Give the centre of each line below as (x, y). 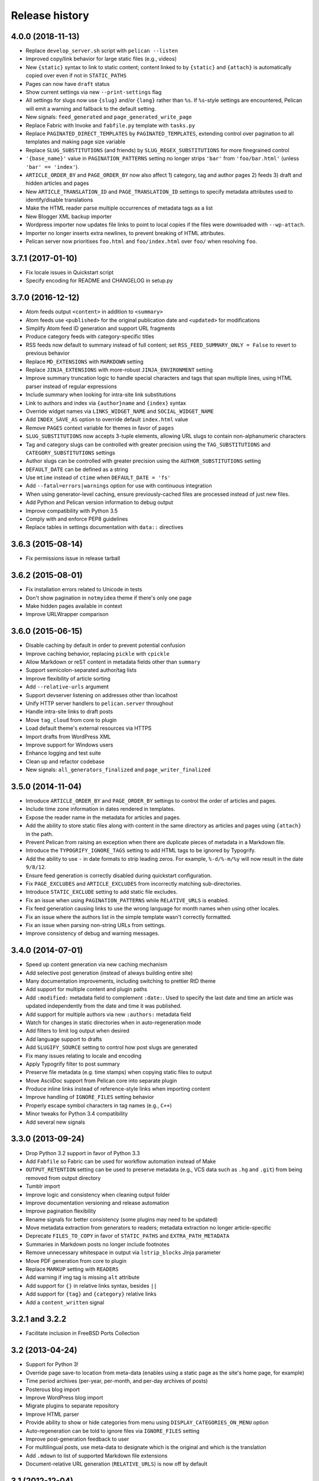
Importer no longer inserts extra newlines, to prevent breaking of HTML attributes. (126, 233)
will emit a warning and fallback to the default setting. (91, 108)
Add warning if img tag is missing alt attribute (83, 1277)
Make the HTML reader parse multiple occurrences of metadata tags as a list (119, 208)
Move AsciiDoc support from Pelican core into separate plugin (101, 1081)
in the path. (40, 834)
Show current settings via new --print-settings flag (94, 92)
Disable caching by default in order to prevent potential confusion (105, 645)
